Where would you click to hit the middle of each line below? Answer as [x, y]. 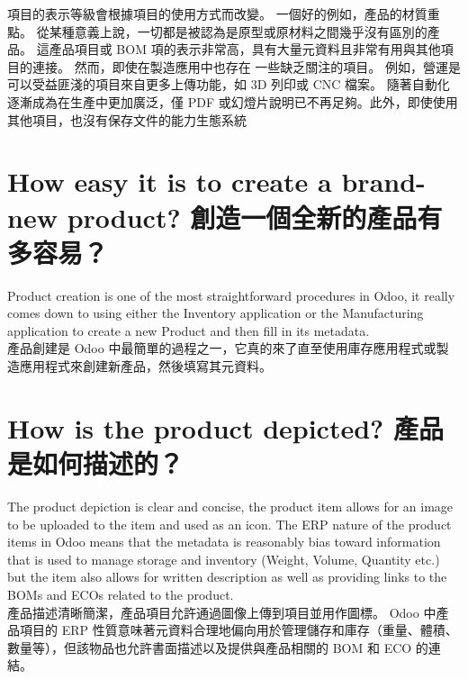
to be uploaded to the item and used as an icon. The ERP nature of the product [229, 524]
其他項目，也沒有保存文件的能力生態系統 [127, 119]
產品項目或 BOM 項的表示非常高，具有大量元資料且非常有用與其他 [245, 49]
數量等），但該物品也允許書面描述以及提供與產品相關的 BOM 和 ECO [210, 647]
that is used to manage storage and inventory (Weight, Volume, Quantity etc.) [224, 559]
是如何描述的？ [96, 463]
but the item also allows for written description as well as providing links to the [227, 577]
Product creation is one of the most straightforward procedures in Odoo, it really [231, 295]
